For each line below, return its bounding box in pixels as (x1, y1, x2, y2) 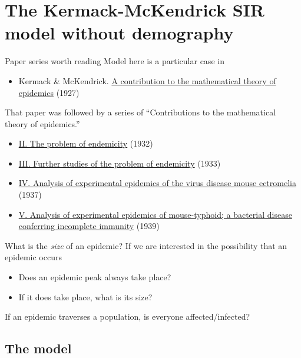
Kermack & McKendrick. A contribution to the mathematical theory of (18, 74, 276, 87)
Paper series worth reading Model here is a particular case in (5, 55, 224, 67)
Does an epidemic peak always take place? (18, 271, 171, 283)
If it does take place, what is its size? (18, 290, 153, 303)
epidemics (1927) (18, 86, 80, 98)
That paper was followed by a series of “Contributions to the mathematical (5, 106, 276, 118)
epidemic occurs (5, 251, 62, 263)
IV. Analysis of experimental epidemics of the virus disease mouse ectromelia (18, 177, 296, 189)
